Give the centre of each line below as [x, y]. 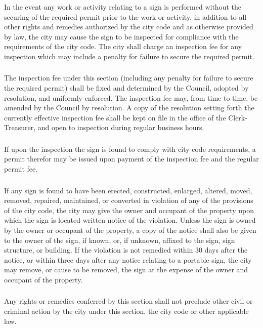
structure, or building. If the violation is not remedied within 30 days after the [126, 250]
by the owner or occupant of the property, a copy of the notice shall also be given [130, 230]
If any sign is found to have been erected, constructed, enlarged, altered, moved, [128, 190]
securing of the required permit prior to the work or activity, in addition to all [125, 16]
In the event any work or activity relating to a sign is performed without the [123, 6]
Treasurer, [20, 127]
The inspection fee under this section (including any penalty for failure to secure [129, 78]
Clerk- [238, 117]
